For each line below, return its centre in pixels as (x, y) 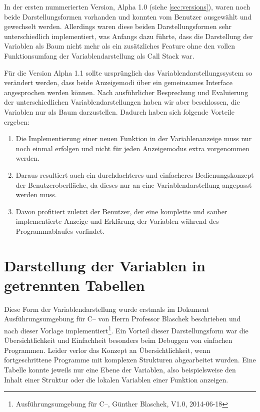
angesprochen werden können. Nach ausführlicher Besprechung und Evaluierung (126, 92)
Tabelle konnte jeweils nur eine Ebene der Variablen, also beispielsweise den (120, 369)
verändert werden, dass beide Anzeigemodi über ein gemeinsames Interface (118, 82)
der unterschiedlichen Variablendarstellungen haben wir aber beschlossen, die (122, 102)
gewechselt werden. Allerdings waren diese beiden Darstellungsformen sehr (118, 26)
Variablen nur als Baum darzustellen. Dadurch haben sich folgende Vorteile (119, 111)
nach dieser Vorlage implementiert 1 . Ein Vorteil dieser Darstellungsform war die (126, 329)
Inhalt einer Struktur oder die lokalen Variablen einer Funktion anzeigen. (116, 379)
